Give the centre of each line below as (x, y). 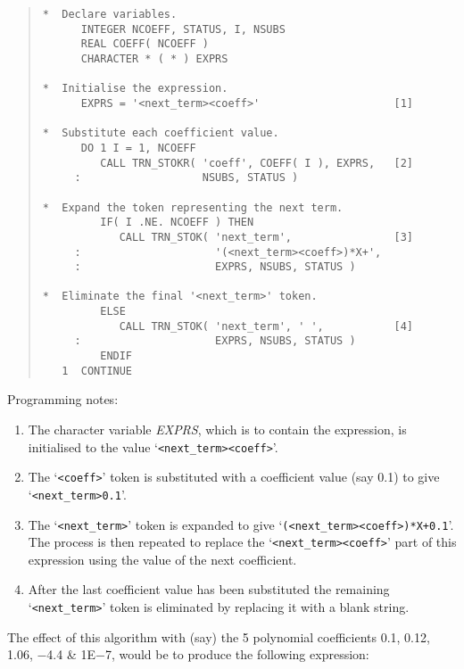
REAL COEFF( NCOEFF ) (145, 44)
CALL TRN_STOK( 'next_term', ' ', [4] (266, 326)
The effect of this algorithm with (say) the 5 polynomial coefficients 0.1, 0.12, (219, 636)
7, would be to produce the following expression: (237, 654)
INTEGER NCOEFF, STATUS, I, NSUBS (183, 29)
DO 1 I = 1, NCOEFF (138, 148)
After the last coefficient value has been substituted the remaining (209, 589)
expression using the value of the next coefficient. (162, 559)
